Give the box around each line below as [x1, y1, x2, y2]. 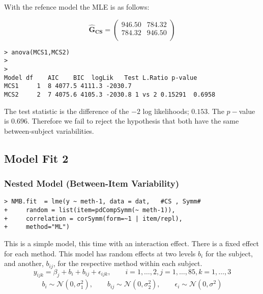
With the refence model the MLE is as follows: [4, 2, 150, 12]
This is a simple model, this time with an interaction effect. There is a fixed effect [4, 238, 259, 248]
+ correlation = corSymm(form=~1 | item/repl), [4, 215, 183, 222]
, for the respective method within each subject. [53, 258, 202, 269]
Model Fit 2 [4, 150, 69, 166]
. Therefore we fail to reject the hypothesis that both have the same [27, 115, 239, 126]
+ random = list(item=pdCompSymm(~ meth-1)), [4, 206, 176, 214]
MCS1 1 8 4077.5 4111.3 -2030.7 [4, 82, 132, 90]
